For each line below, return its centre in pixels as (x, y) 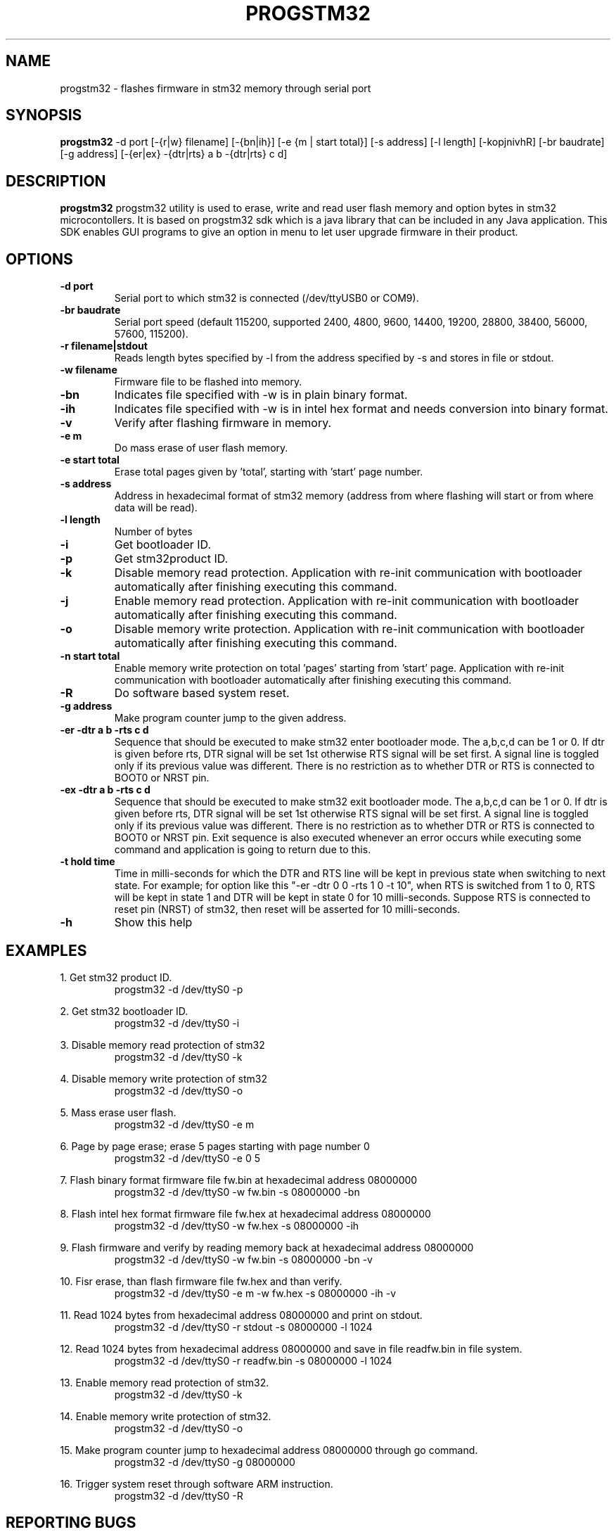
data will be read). (156, 508)
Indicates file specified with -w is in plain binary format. (261, 395)
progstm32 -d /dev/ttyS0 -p (179, 989)
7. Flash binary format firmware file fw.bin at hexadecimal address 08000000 (239, 1180)
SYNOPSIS (44, 115)
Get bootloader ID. (163, 545)
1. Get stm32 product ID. (116, 977)
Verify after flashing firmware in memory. (223, 423)
